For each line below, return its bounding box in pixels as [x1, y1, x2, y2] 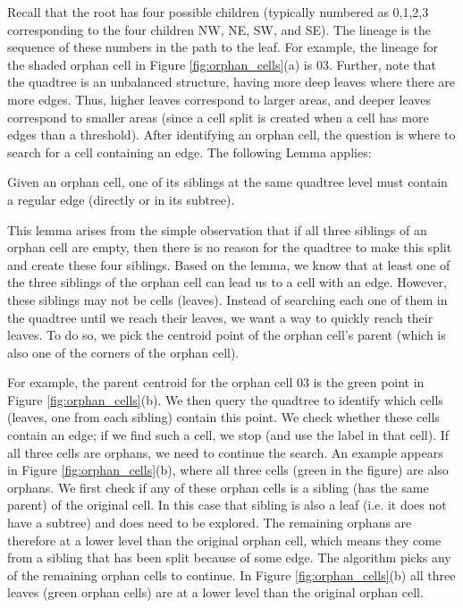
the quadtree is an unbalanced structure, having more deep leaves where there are [7, 72, 455, 91]
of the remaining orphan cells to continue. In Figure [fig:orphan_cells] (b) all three [7, 565, 456, 584]
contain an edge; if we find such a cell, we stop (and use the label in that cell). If [7, 426, 450, 444]
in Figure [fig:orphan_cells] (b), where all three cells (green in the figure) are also [7, 460, 449, 479]
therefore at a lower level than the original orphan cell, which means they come [7, 530, 442, 549]
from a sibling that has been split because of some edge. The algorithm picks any [7, 548, 451, 567]
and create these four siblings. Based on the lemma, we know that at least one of [7, 255, 450, 274]
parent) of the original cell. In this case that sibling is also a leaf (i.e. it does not [7, 495, 447, 514]
